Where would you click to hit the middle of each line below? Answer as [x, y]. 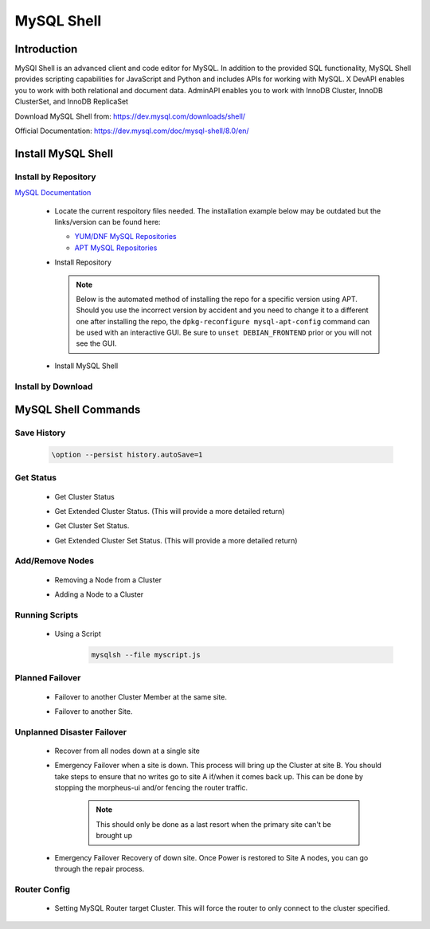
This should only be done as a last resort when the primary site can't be [214, 824]
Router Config [43, 889]
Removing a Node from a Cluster [108, 580]
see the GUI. [96, 343]
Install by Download [54, 386]
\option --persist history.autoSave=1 [127, 455]
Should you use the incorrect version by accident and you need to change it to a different [223, 310]
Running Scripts [47, 615]
